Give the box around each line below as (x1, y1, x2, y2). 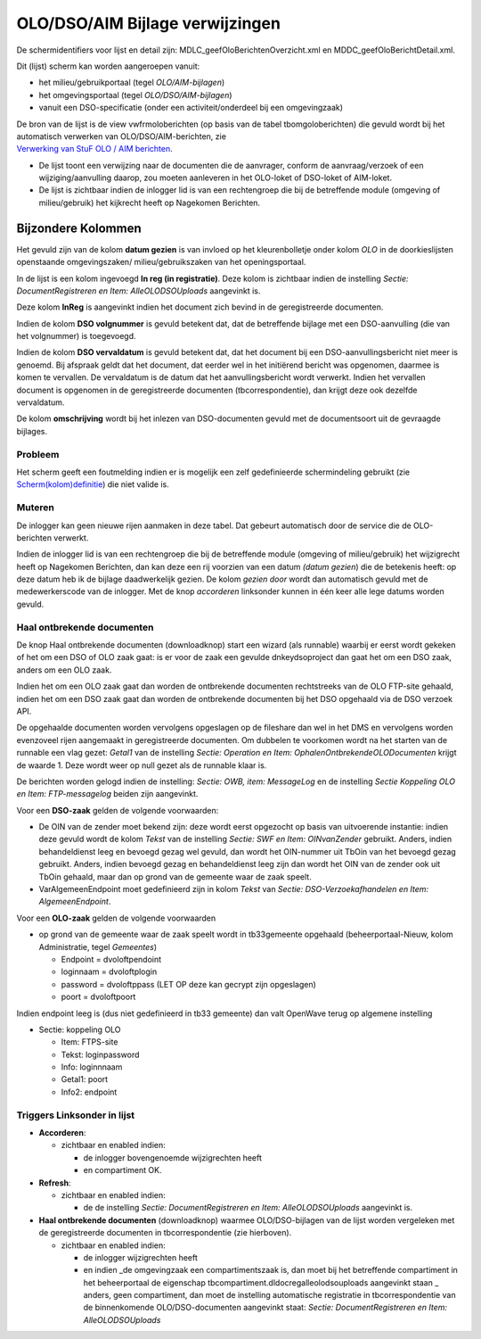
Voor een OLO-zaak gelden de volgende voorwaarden (16, 913, 216, 923)
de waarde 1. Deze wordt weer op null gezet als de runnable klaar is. (16, 759, 267, 771)
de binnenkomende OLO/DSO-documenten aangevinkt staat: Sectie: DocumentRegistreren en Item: (83, 1302, 448, 1313)
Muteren (16, 501, 55, 514)
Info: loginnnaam (61, 1062, 123, 1072)
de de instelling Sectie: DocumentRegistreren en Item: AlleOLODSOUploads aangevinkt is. (83, 1203, 413, 1213)
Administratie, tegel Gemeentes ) (38, 941, 158, 952)
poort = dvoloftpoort (61, 991, 136, 1003)
